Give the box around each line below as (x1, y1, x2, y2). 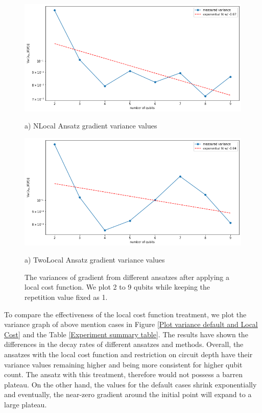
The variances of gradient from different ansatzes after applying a (25, 271, 229, 282)
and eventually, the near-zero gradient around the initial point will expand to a (4, 389, 252, 400)
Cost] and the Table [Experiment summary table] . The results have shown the (4, 329, 248, 339)
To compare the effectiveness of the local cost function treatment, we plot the (4, 309, 247, 319)
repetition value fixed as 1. (25, 292, 108, 302)
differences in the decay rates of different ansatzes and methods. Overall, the (4, 339, 244, 350)
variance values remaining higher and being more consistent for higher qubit (4, 359, 243, 369)
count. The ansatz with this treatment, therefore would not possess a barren (4, 369, 243, 380)
